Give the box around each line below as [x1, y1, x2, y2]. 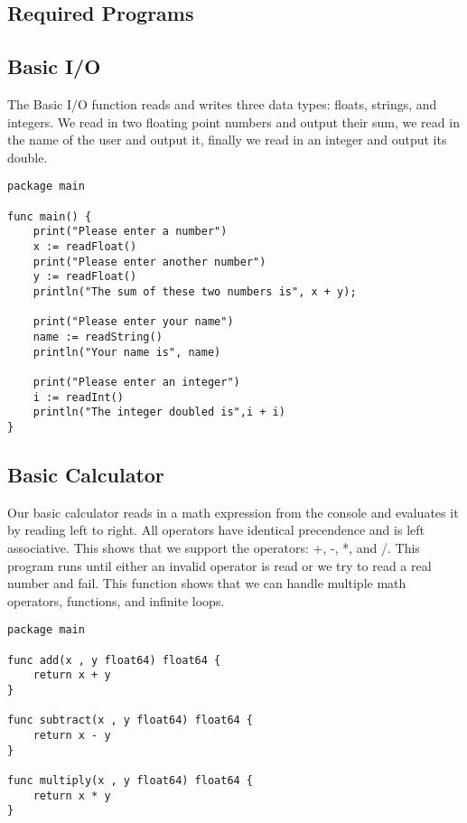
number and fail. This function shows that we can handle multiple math [7, 574, 406, 593]
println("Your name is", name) [33, 345, 221, 359]
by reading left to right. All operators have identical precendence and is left [7, 520, 425, 539]
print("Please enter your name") [33, 315, 234, 329]
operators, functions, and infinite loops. [7, 591, 225, 610]
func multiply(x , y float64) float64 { [7, 773, 254, 787]
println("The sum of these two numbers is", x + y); [33, 285, 357, 298]
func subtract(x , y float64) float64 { [7, 714, 254, 727]
